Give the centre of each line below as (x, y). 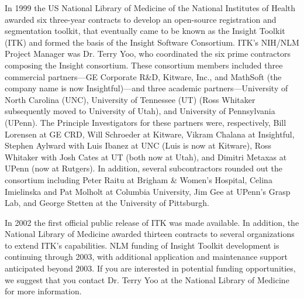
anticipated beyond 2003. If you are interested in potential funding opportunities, (150, 268)
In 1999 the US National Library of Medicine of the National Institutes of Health (150, 8)
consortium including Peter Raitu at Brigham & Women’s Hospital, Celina (139, 179)
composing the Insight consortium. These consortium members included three (144, 65)
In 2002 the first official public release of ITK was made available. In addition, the (152, 222)
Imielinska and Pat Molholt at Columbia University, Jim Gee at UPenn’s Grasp (148, 191)
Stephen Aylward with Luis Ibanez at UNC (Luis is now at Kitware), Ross (138, 145)
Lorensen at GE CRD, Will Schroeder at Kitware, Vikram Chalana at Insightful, (150, 134)
